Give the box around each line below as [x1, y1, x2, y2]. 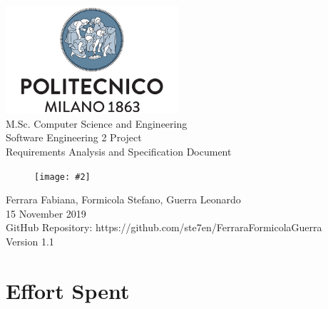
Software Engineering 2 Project [6, 130, 142, 145]
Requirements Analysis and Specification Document [6, 143, 232, 158]
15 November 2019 [6, 206, 86, 221]
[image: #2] [34, 171, 91, 182]
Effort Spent [6, 275, 130, 305]
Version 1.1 [6, 233, 54, 248]
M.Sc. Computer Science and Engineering [6, 116, 188, 131]
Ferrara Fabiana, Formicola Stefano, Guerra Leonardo [6, 192, 241, 207]
